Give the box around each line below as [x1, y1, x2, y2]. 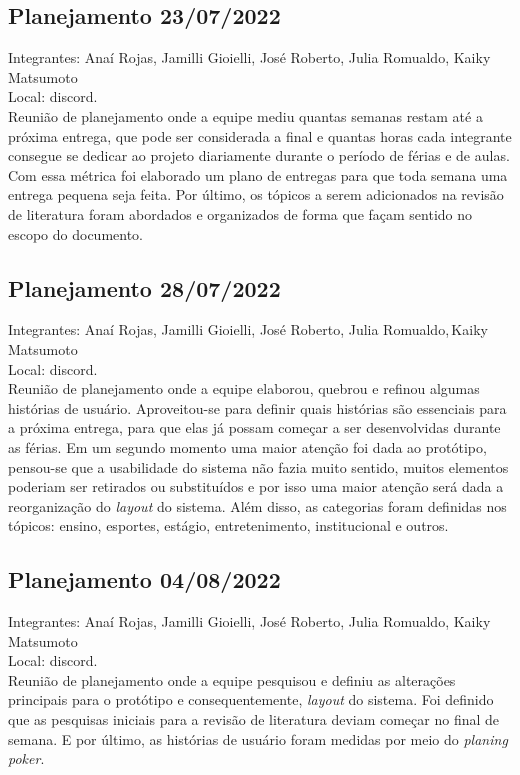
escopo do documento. [8, 223, 144, 244]
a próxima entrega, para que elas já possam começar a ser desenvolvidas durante [8, 417, 501, 438]
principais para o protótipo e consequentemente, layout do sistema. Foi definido [8, 689, 494, 710]
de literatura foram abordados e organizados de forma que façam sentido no [8, 203, 473, 224]
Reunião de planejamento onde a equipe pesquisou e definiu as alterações [8, 669, 456, 690]
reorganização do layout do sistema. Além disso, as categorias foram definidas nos [8, 495, 507, 516]
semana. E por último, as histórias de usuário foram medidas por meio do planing [8, 728, 508, 749]
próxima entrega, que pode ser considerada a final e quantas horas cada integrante [8, 125, 512, 146]
